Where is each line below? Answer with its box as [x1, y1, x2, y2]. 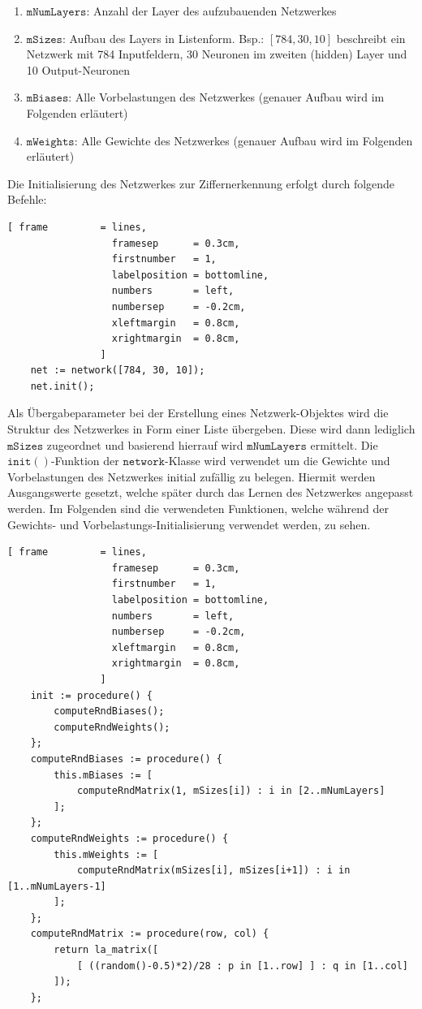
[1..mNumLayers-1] [7, 880, 106, 892]
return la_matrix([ [54, 944, 159, 956]
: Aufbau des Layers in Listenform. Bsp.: [62, 29, 265, 46]
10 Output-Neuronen [26, 61, 131, 78]
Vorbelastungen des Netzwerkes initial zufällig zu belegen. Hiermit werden [7, 468, 376, 485]
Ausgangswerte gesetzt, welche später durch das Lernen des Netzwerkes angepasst [7, 484, 414, 501]
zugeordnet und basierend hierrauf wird [46, 436, 243, 453]
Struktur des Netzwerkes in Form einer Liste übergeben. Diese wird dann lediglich [7, 420, 416, 438]
